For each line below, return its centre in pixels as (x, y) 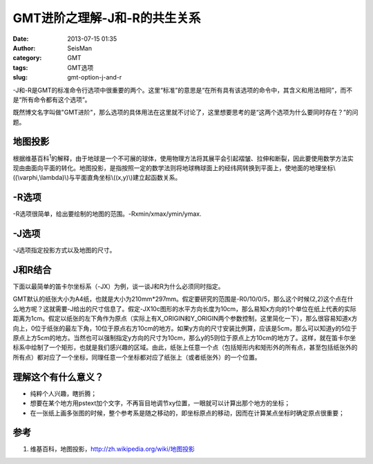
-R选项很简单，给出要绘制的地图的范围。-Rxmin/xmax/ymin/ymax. (107, 214)
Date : (21, 39)
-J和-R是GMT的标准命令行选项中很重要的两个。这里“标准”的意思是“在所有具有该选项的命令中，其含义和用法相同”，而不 (183, 90)
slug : (20, 77)
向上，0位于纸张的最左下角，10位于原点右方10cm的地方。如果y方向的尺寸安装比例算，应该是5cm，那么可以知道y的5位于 (185, 328)
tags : (20, 67)
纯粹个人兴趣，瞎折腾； (63, 393)
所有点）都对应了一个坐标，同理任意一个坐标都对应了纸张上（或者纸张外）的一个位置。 (137, 357)
